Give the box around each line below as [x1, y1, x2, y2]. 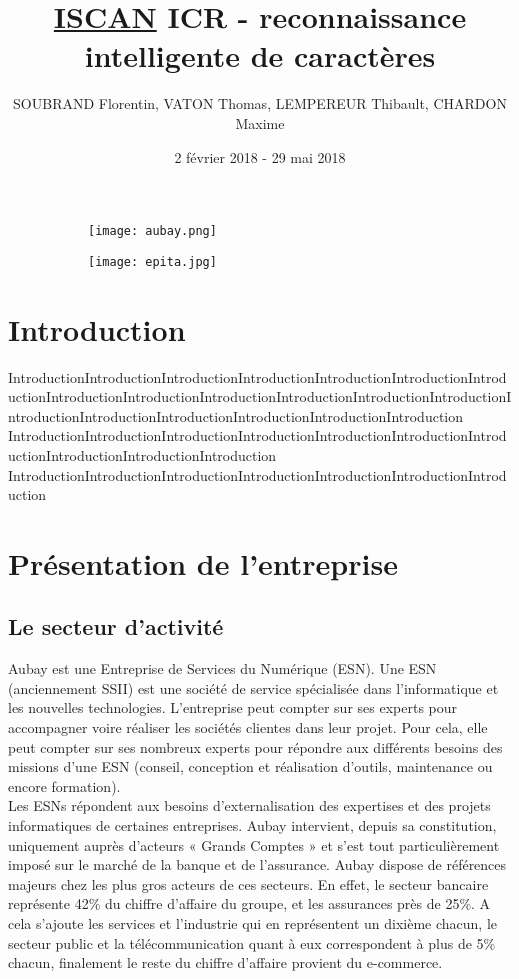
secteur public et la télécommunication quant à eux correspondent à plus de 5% [8, 932, 496, 953]
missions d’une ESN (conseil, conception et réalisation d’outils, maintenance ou [8, 756, 493, 777]
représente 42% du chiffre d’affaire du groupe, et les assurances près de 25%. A [8, 893, 491, 914]
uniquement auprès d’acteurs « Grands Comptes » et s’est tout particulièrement [8, 834, 500, 855]
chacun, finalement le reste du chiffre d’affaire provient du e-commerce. [8, 952, 443, 973]
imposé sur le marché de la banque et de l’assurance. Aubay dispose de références [8, 854, 507, 875]
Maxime [235, 112, 285, 133]
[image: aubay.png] [88, 224, 217, 239]
